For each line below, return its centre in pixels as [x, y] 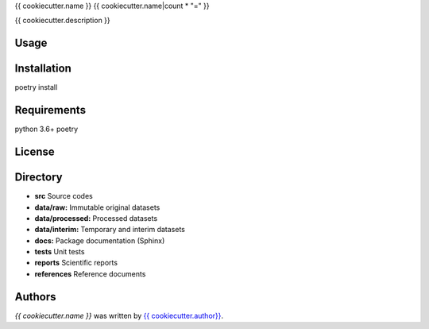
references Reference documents [90, 273]
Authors [35, 297]
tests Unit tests [60, 252]
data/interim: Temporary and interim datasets [110, 230]
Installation [43, 69]
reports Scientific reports [76, 263]
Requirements [50, 110]
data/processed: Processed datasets [96, 218]
